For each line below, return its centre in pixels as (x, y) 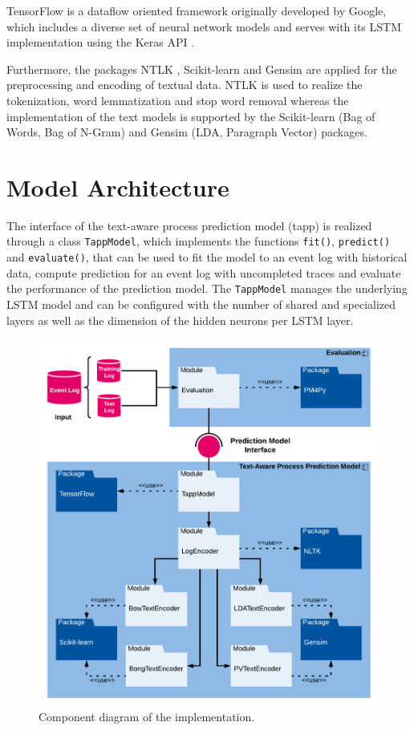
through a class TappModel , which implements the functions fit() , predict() (199, 241)
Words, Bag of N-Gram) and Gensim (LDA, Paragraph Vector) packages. (187, 132)
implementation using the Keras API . (101, 42)
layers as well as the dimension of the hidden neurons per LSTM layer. (180, 320)
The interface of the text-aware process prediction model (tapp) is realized (189, 225)
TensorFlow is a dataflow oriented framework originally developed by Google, (197, 10)
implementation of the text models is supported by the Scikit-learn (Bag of (191, 116)
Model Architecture (118, 187)
